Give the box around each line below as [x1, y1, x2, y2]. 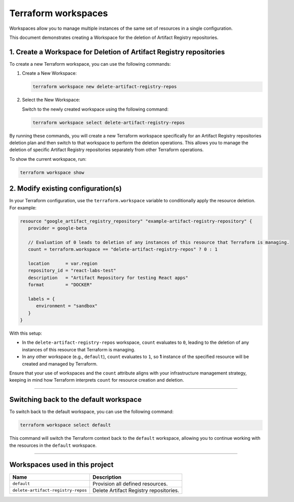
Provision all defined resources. [93, 480, 168, 487]
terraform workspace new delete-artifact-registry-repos [32, 84, 177, 89]
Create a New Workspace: [22, 70, 77, 76]
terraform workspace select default [20, 422, 111, 428]
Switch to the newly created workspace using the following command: [22, 106, 169, 112]
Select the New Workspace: [22, 97, 80, 103]
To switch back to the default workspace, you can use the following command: [9, 408, 174, 415]
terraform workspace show [20, 169, 85, 175]
